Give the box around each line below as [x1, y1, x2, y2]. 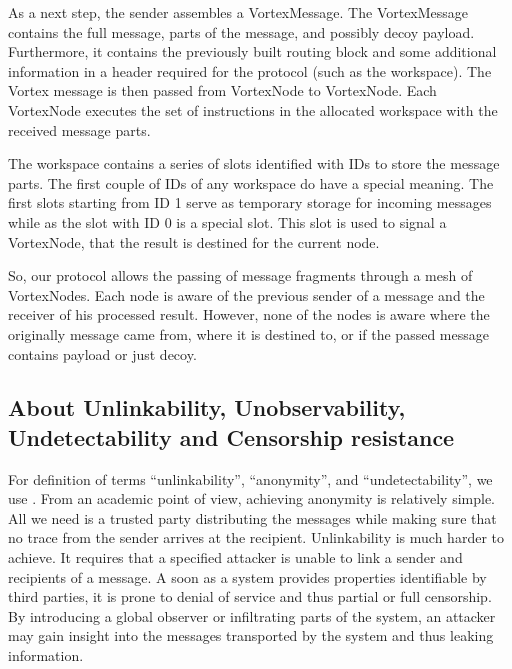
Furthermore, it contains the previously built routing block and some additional [8, 41, 497, 62]
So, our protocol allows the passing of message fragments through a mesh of [8, 265, 473, 286]
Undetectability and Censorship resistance [8, 421, 455, 452]
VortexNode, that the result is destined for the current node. [8, 231, 380, 252]
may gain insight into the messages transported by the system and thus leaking [8, 625, 494, 646]
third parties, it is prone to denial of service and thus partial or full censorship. [8, 586, 492, 607]
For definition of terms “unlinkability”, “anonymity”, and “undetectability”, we [8, 468, 493, 489]
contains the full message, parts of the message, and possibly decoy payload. [8, 21, 475, 42]
